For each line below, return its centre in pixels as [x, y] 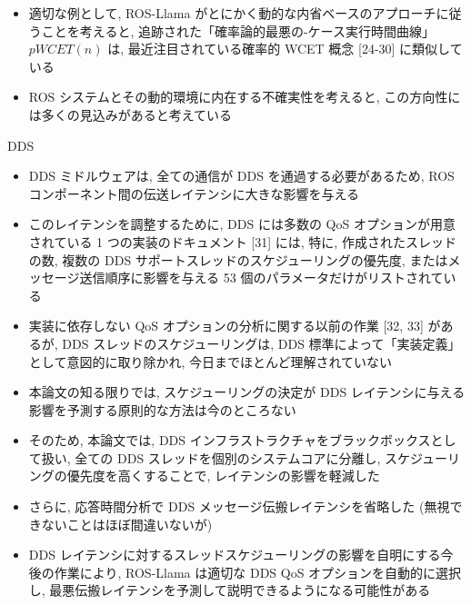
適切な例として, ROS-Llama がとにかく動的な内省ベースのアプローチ [232, 13]
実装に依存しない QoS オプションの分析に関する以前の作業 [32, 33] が [235, 326]
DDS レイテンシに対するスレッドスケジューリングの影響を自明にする [235, 555]
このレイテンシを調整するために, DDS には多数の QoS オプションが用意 [242, 224]
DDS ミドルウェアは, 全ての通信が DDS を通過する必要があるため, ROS [241, 176]
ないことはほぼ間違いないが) [127, 524]
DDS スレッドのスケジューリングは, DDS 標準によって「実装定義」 [261, 343]
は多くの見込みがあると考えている [130, 114]
